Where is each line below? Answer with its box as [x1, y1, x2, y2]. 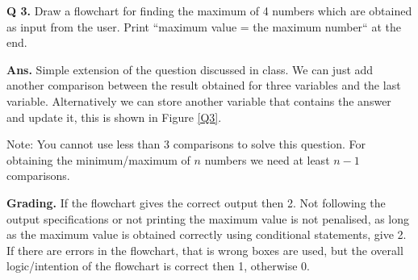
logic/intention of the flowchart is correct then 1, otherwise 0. [6, 257, 310, 274]
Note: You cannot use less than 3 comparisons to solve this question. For [6, 136, 366, 153]
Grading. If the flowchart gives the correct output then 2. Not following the [6, 194, 386, 211]
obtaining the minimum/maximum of [6, 151, 190, 168]
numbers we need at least [204, 151, 330, 168]
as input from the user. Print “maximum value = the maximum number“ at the [6, 18, 401, 35]
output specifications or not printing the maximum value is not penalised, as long [6, 210, 410, 227]
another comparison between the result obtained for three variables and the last [6, 77, 401, 94]
